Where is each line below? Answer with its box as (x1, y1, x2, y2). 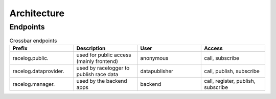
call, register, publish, (203, 77, 256, 84)
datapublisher (140, 68, 174, 75)
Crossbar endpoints (9, 37, 57, 44)
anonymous (140, 54, 169, 61)
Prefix (12, 45, 28, 52)
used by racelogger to (76, 64, 130, 71)
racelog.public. (12, 54, 49, 61)
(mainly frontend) (76, 57, 119, 64)
